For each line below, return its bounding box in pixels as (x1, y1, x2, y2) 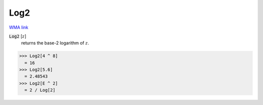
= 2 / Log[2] (24, 87, 56, 93)
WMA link (9, 24, 29, 30)
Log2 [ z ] (9, 33, 27, 39)
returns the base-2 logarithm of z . (21, 40, 90, 46)
